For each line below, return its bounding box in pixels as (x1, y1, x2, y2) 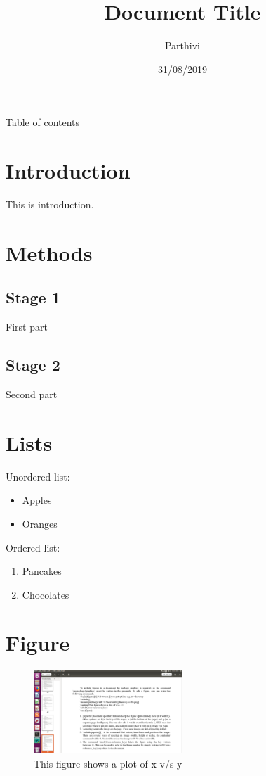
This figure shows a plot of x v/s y (34, 756, 182, 771)
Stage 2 (6, 354, 60, 376)
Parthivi (164, 38, 201, 53)
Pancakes (22, 564, 62, 578)
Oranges (22, 516, 58, 530)
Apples (22, 492, 52, 507)
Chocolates (22, 587, 69, 602)
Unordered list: (6, 469, 70, 483)
